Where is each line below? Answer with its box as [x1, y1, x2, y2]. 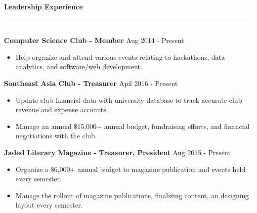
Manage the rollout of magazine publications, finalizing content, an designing [15, 190, 249, 200]
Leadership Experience [4, 1, 83, 11]
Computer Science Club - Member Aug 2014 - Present [4, 35, 184, 45]
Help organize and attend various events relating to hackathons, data [15, 51, 225, 62]
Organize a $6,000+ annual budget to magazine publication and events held [15, 164, 246, 174]
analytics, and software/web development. [15, 61, 142, 72]
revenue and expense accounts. [15, 104, 108, 115]
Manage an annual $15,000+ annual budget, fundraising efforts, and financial [15, 121, 250, 131]
